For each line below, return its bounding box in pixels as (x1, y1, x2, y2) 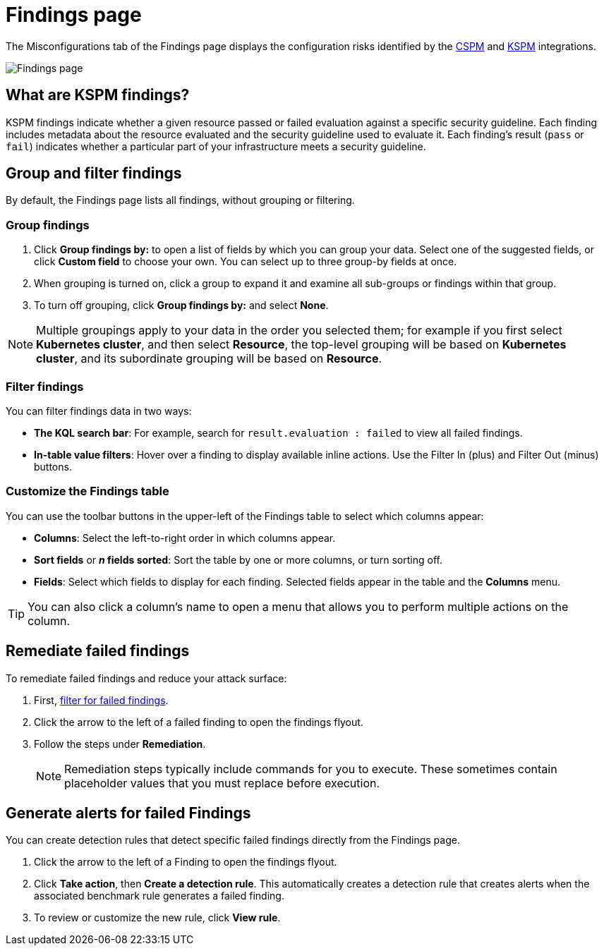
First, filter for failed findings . (34, 693, 169, 706)
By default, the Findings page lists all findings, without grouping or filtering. (6, 194, 355, 207)
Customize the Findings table (6, 484, 169, 499)
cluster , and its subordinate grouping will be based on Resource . (36, 351, 382, 366)
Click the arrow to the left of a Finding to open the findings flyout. (34, 856, 337, 868)
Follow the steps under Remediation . (34, 737, 206, 750)
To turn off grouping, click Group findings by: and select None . (34, 299, 329, 312)
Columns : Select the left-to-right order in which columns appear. (34, 531, 336, 544)
